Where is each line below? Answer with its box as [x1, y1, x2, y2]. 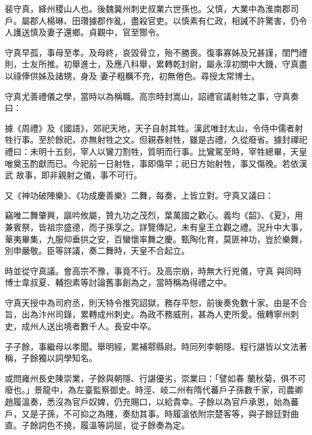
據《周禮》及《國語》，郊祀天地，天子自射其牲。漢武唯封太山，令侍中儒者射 [5, 121, 303, 134]
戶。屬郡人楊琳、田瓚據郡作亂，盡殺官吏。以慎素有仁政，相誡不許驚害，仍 [5, 14, 299, 26]
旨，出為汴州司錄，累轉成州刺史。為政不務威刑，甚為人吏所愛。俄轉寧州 [5, 308, 290, 320]
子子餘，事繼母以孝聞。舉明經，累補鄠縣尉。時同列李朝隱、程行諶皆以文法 [5, 340, 299, 352]
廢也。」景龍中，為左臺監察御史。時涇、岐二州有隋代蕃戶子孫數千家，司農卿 [5, 383, 303, 396]
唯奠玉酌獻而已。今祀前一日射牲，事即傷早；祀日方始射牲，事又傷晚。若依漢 [5, 157, 307, 169]
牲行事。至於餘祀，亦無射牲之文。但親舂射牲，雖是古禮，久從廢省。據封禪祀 [5, 133, 307, 146]
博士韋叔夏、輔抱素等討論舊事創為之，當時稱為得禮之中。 [5, 276, 232, 289]
